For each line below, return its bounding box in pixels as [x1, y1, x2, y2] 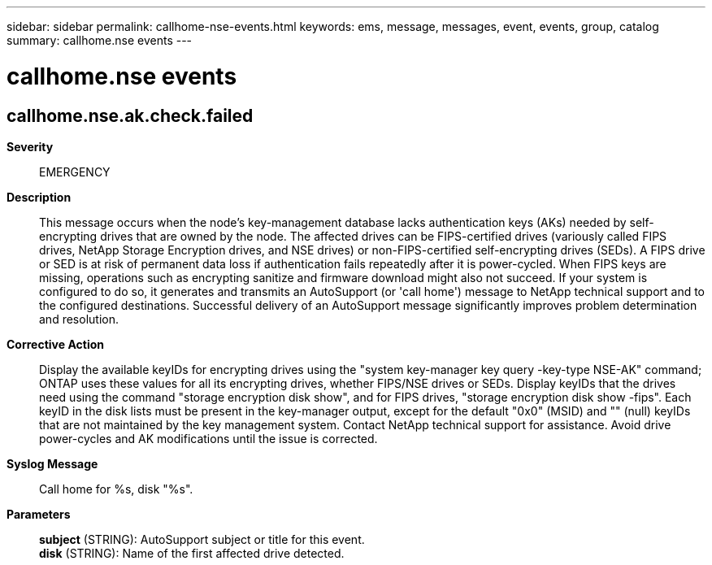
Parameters [7, 506, 71, 521]
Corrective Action [7, 337, 104, 351]
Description [7, 189, 72, 204]
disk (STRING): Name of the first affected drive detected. [39, 545, 345, 560]
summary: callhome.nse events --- [7, 33, 193, 47]
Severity [7, 139, 54, 154]
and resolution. [39, 311, 119, 326]
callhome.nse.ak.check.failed [7, 105, 254, 126]
